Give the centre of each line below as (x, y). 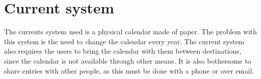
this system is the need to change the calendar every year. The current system (124, 41)
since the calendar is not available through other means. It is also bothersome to (128, 60)
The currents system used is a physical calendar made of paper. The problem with (130, 32)
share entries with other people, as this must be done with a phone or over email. (129, 70)
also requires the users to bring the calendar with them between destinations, (123, 51)
